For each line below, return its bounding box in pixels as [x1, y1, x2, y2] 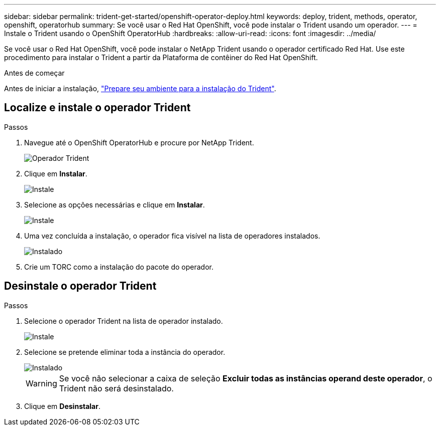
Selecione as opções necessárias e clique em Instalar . [24, 200, 205, 209]
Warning [26, 378, 57, 388]
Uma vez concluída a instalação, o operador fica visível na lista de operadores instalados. [24, 231, 320, 240]
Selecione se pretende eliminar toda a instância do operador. [24, 347, 226, 356]
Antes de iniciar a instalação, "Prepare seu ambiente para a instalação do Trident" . [4, 84, 276, 93]
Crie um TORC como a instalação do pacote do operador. [24, 262, 214, 271]
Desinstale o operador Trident [4, 280, 157, 293]
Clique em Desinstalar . [24, 401, 100, 410]
